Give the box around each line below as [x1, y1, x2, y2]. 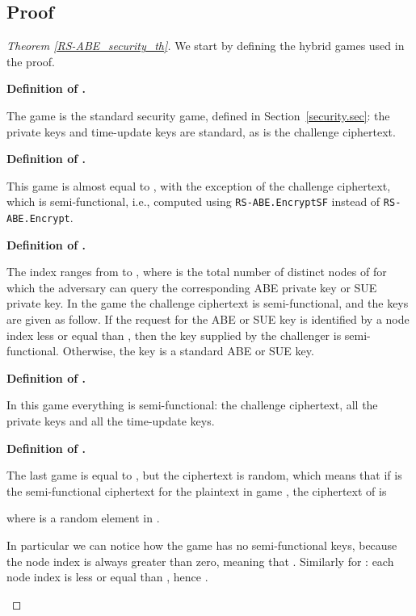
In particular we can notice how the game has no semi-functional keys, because [6, 536, 397, 553]
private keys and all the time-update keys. [6, 413, 215, 430]
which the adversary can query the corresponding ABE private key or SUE [6, 279, 377, 295]
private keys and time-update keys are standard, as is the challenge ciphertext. [6, 123, 396, 140]
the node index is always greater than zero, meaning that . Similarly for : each [6, 552, 394, 569]
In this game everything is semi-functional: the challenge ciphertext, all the [6, 396, 378, 413]
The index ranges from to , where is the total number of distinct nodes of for [6, 263, 387, 280]
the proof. [6, 52, 55, 69]
